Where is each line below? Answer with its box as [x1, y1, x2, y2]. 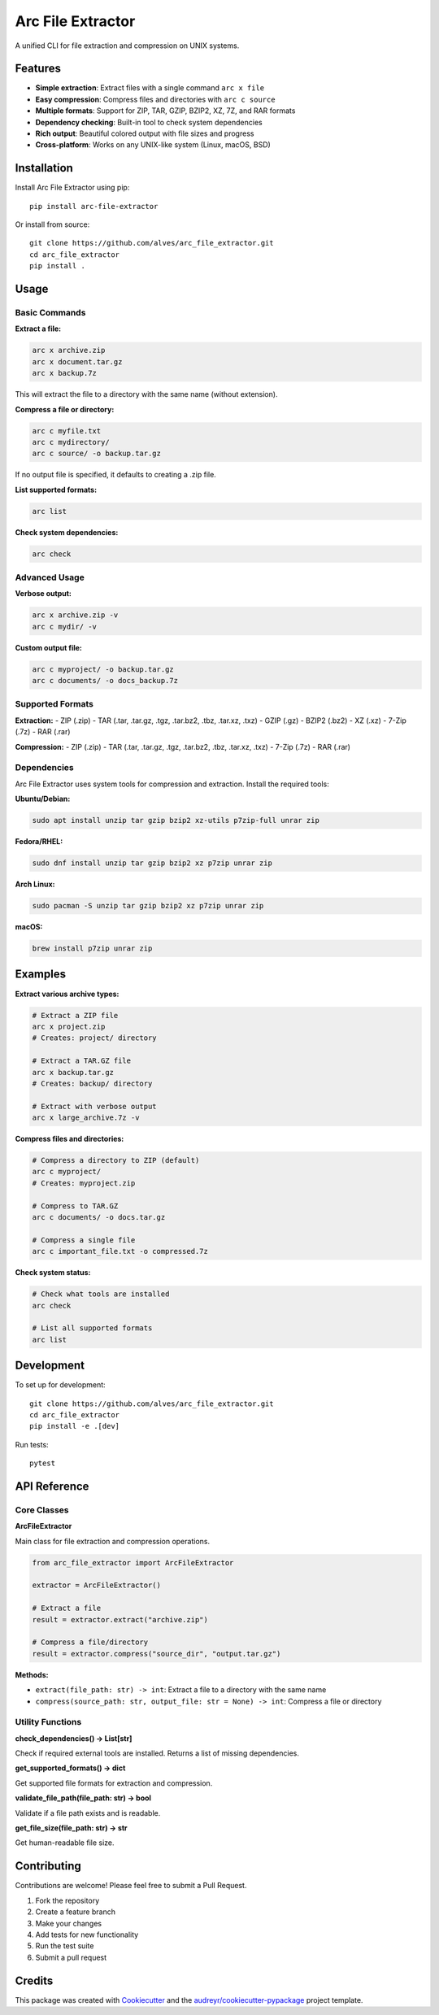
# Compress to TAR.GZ [32, 1201, 119, 1211]
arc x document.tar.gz [32, 357, 123, 366]
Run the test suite [35, 1941, 94, 1951]
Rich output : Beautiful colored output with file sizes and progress [35, 128, 254, 138]
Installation [15, 161, 73, 175]
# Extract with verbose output [32, 1102, 158, 1111]
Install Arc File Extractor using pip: [15, 183, 130, 193]
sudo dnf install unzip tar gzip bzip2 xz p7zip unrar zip [32, 859, 272, 868]
